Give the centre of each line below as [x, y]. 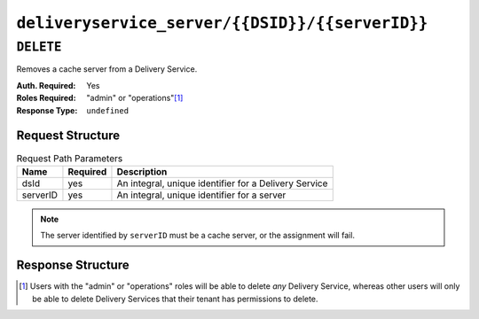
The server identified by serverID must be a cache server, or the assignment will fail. [197, 236]
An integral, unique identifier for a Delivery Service [222, 183]
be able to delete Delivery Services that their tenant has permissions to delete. [175, 299]
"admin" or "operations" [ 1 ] [135, 98]
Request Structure [68, 136]
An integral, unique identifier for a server [201, 195]
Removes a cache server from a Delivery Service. [107, 69]
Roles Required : [46, 98]
